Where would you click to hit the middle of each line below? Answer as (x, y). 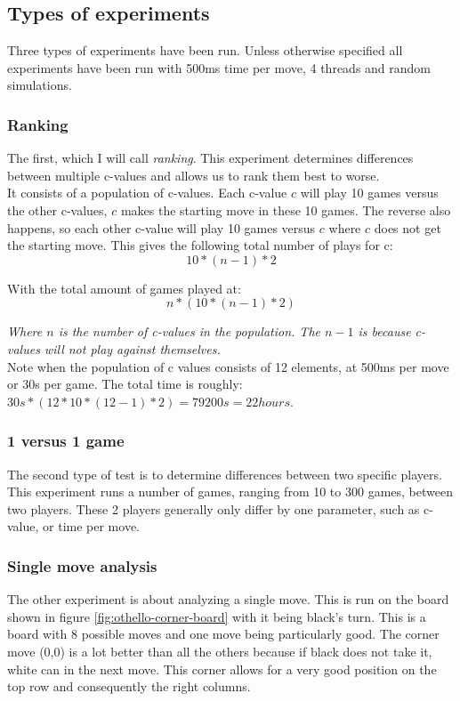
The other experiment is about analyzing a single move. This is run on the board (228, 599)
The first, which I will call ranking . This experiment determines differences (210, 158)
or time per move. (92, 526)
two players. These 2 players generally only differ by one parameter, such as (214, 508)
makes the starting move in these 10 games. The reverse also (286, 209)
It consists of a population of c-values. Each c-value (147, 193)
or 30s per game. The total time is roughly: (125, 384)
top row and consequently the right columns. (129, 686)
